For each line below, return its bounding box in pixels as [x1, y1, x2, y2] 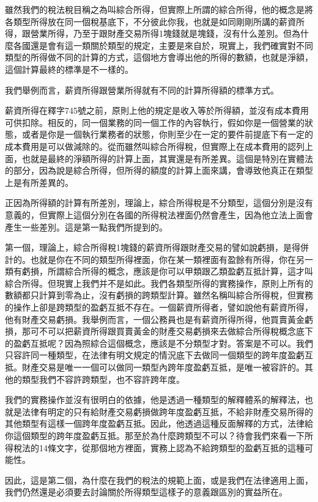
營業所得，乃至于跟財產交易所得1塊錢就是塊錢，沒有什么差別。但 [30, 27, 292, 40]
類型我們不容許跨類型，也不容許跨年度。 [21, 372, 185, 385]
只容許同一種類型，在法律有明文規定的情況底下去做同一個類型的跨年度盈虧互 [5, 349, 313, 361]
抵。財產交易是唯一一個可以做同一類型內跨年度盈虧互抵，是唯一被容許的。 [5, 361, 305, 374]
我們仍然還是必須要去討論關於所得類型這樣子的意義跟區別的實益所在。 [5, 485, 287, 498]
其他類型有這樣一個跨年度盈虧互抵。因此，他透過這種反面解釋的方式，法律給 [5, 417, 313, 430]
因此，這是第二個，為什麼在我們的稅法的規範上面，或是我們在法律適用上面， [5, 473, 313, 486]
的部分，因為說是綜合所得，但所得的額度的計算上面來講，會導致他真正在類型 [5, 164, 313, 177]
